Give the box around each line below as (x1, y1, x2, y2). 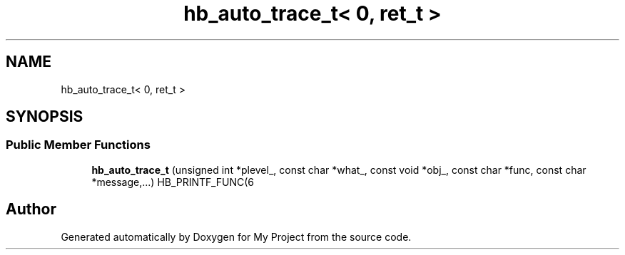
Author (6, 200, 56, 219)
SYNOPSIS (6, 108, 83, 126)
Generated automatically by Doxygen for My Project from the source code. (61, 230, 412, 243)
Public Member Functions (6, 137, 151, 152)
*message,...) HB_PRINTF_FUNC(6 (91, 175, 255, 188)
